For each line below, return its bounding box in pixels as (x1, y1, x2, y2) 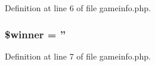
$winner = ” (5, 27, 66, 41)
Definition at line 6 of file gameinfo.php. (5, 2, 151, 14)
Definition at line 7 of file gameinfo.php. (5, 49, 151, 62)
